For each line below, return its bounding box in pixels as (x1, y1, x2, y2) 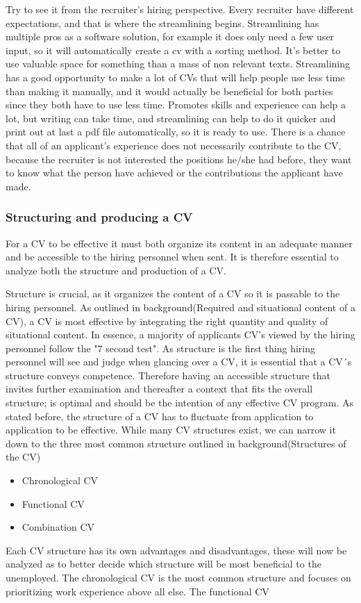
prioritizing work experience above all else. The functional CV (6, 584, 269, 598)
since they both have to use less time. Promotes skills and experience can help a (6, 97, 346, 112)
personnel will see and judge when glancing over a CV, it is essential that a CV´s (6, 354, 352, 369)
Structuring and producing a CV (6, 208, 193, 226)
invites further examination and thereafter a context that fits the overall (6, 381, 313, 396)
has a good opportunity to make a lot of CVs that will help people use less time (6, 69, 345, 84)
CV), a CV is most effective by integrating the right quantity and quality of (6, 313, 328, 328)
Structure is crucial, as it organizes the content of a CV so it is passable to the (6, 286, 340, 301)
